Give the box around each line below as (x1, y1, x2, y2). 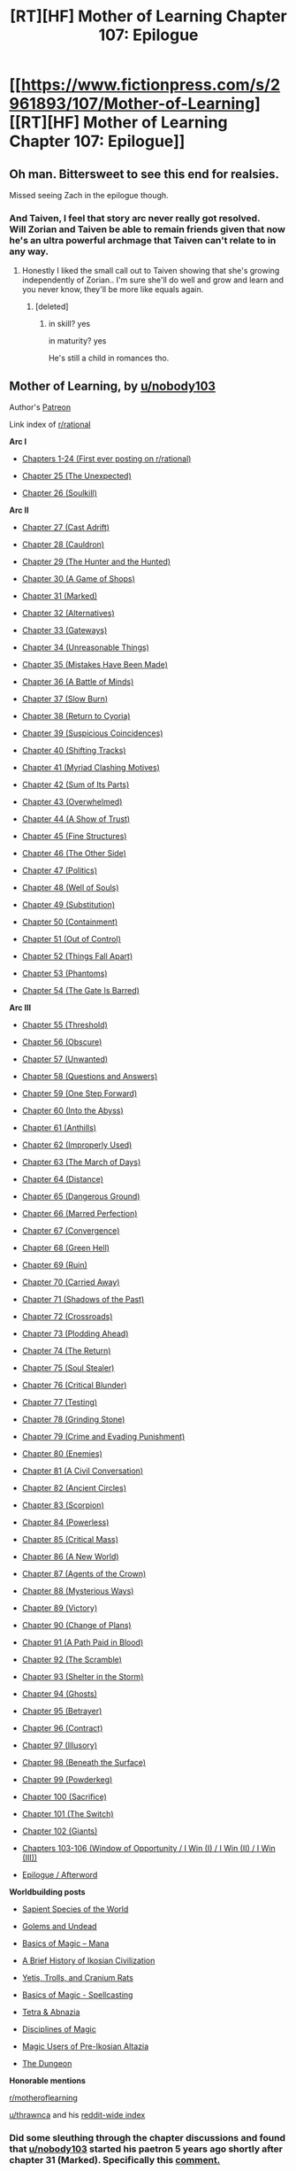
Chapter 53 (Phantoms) (21, 968, 108, 979)
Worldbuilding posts (9, 1887, 86, 1897)
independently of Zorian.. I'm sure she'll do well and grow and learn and (21, 274, 285, 285)
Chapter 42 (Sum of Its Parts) (21, 779, 130, 790)
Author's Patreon (9, 402, 72, 413)
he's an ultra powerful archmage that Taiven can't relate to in (9, 234, 277, 246)
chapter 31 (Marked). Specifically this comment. (9, 2154, 221, 2167)
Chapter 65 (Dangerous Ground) (21, 1191, 140, 1201)
